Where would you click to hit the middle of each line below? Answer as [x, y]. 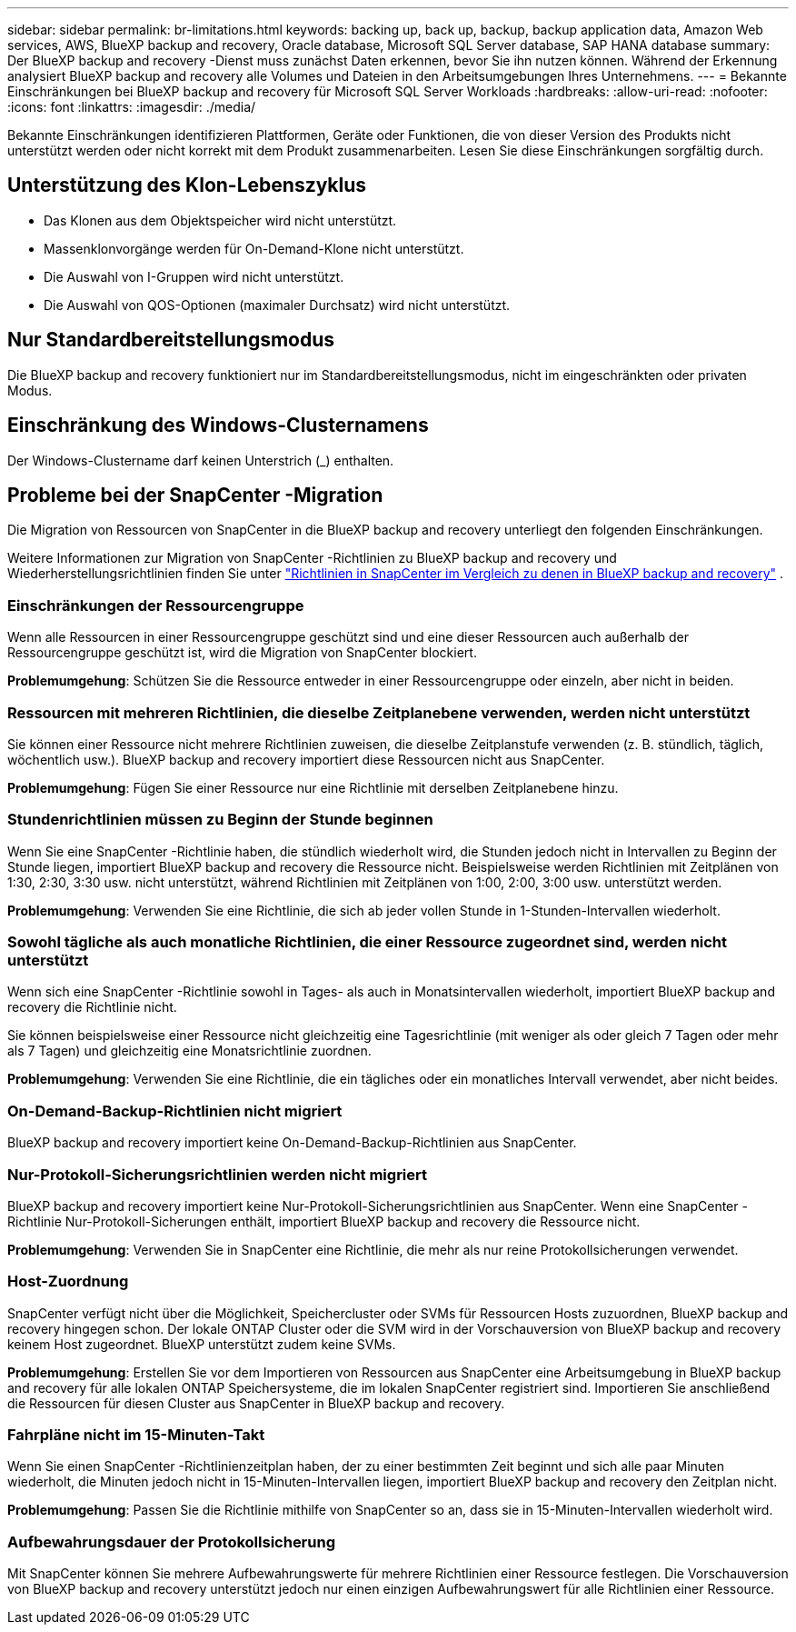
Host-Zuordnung [68, 1282]
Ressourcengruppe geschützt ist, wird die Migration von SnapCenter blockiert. [242, 653]
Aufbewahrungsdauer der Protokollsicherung [171, 1542]
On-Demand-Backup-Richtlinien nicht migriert [175, 1111]
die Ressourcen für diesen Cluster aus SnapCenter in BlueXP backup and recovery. [256, 1403]
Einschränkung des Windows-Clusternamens [218, 426]
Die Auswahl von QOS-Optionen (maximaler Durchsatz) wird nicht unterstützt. [277, 305]
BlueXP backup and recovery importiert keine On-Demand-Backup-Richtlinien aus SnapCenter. [292, 1143]
